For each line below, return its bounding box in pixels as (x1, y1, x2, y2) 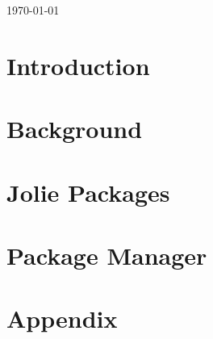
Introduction (6, 48, 150, 82)
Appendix (6, 302, 118, 335)
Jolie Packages (6, 175, 170, 208)
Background (6, 112, 143, 145)
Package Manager (6, 238, 207, 271)
